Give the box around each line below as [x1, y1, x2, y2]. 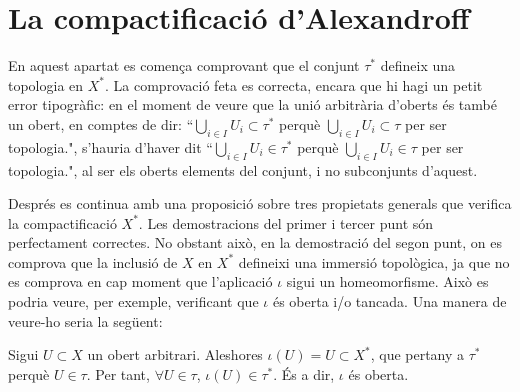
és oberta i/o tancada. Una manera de [272, 291, 507, 312]
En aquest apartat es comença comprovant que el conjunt [8, 55, 360, 76]
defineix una [380, 55, 456, 76]
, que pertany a [370, 344, 465, 365]
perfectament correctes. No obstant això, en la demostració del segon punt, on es [8, 232, 502, 253]
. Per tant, [86, 363, 150, 384]
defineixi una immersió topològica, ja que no [238, 251, 510, 272]
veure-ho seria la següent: [8, 310, 163, 331]
